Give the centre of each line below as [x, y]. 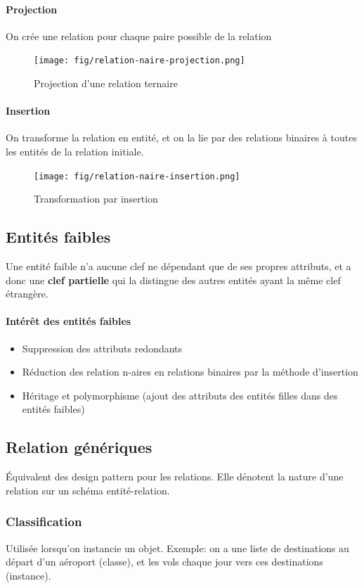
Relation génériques [79, 447]
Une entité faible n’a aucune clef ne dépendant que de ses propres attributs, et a [178, 266]
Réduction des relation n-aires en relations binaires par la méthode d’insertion [190, 372]
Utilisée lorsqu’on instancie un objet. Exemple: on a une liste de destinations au [177, 548]
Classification [44, 522]
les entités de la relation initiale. [75, 152]
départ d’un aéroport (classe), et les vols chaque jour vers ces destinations [164, 562]
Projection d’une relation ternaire [106, 83]
